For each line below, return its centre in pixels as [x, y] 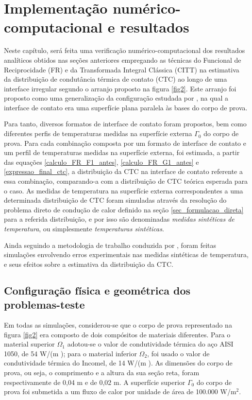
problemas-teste [44, 304]
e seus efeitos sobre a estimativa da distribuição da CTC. [89, 264]
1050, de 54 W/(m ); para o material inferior [70, 353]
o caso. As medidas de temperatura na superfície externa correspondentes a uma [124, 190]
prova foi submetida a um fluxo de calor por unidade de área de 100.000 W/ [117, 391]
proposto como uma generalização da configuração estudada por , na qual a [116, 98]
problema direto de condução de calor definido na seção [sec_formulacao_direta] [124, 209]
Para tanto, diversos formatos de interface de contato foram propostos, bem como [125, 124]
